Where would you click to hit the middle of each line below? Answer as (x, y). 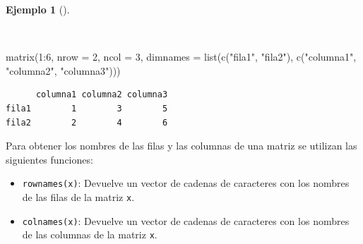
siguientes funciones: (49, 159)
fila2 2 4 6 (87, 122)
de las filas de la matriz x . (78, 197)
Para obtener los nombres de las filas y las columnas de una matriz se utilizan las (181, 146)
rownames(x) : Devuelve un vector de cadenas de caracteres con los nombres (186, 183)
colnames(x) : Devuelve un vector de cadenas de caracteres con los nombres (186, 220)
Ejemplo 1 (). (38, 9)
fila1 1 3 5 (87, 108)
